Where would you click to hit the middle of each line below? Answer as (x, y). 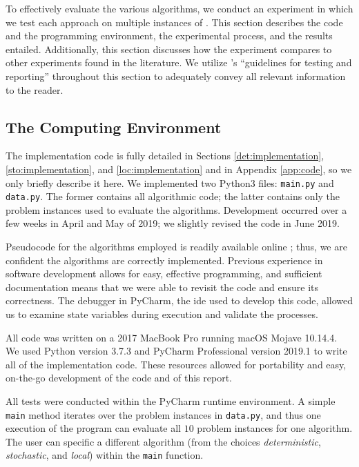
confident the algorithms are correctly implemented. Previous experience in (164, 260)
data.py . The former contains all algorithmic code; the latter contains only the (173, 196)
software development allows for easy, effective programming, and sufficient (164, 274)
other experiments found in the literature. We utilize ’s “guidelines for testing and (179, 62)
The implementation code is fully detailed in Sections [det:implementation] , (165, 156)
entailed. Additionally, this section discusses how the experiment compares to (169, 49)
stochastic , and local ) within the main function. (105, 455)
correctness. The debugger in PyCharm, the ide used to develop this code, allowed (179, 300)
